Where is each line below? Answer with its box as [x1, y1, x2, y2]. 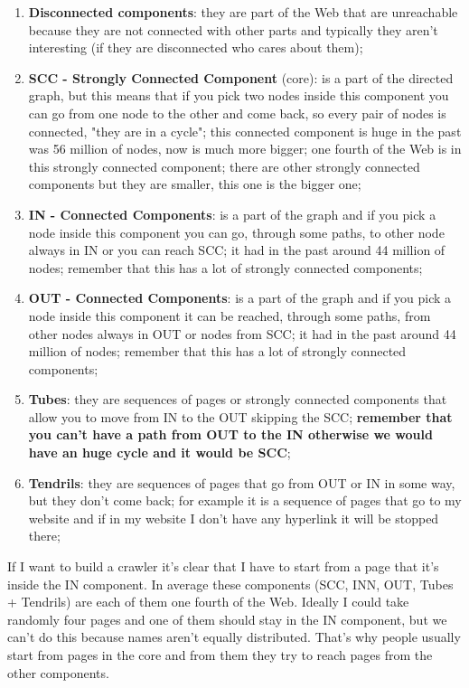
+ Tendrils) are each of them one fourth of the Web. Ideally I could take [7, 592, 409, 611]
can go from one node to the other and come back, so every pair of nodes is [28, 103, 446, 122]
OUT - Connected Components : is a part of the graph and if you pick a [28, 288, 452, 307]
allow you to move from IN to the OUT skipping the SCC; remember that [28, 407, 453, 426]
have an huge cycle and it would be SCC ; [28, 443, 291, 462]
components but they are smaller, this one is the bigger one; [28, 174, 361, 193]
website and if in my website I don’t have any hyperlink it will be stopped [28, 508, 439, 527]
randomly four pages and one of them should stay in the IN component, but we [7, 609, 447, 628]
